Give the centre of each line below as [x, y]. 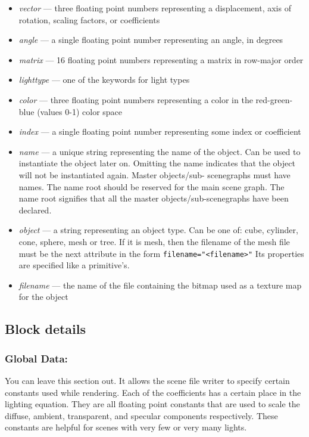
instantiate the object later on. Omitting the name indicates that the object [157, 163]
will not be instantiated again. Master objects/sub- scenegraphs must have [154, 174]
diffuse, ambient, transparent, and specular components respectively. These [141, 415]
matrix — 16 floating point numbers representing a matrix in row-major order [161, 59]
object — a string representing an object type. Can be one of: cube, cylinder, [158, 230]
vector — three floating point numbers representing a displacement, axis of [155, 8]
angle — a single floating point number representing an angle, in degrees [151, 40]
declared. [35, 210]
